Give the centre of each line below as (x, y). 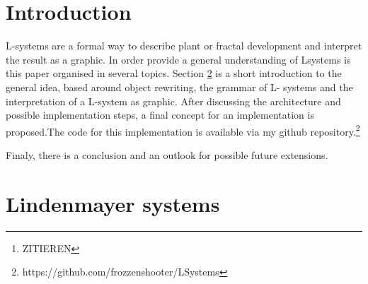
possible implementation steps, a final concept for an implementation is (160, 115)
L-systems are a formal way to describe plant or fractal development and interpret (184, 46)
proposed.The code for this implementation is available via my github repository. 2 (183, 130)
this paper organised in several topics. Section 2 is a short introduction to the (174, 73)
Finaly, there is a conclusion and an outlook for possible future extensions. (167, 154)
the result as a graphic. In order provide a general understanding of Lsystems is (178, 59)
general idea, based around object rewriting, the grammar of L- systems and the (179, 87)
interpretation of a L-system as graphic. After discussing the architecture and (173, 101)
